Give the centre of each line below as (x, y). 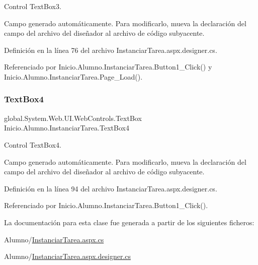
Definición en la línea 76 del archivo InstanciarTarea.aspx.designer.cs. (111, 50)
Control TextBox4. (33, 144)
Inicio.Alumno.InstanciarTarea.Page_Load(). (73, 76)
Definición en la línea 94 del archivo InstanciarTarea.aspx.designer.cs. (111, 188)
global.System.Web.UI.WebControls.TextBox (73, 118)
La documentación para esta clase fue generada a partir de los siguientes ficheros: (129, 222)
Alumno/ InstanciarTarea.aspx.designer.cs (68, 256)
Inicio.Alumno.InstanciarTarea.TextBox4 (67, 128)
